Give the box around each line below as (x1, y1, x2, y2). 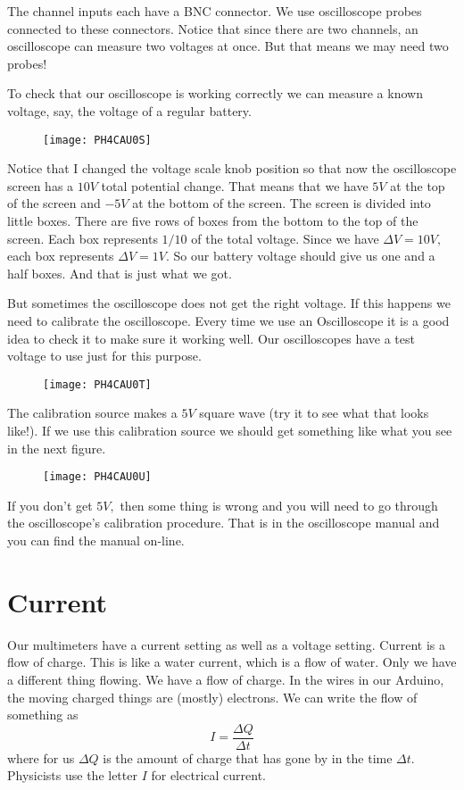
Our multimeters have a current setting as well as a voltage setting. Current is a (7, 635, 446, 653)
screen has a (7, 176, 74, 195)
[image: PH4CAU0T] (43, 378, 152, 391)
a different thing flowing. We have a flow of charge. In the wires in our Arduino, (7, 669, 444, 688)
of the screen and (7, 194, 101, 212)
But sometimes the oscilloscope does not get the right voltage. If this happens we (7, 294, 451, 312)
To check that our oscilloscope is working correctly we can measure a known (7, 84, 423, 103)
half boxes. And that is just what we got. (7, 263, 232, 282)
